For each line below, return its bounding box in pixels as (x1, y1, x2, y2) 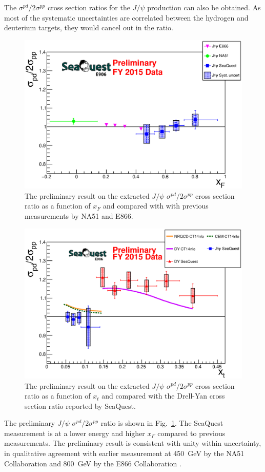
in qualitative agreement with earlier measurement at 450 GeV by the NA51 (4, 448, 244, 459)
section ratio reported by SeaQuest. (25, 400, 136, 411)
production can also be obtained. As (147, 2, 261, 12)
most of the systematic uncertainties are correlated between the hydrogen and (4, 12, 249, 23)
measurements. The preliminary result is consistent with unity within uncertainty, (4, 438, 261, 448)
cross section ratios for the (47, 2, 130, 12)
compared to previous (157, 427, 226, 438)
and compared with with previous (103, 200, 209, 211)
